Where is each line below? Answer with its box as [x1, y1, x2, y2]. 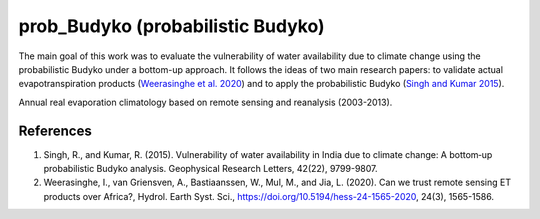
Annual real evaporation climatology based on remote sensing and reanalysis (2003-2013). [18, 96, 393, 108]
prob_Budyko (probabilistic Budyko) [18, 15, 325, 37]
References [18, 122, 92, 139]
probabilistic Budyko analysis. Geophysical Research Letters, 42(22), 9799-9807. [43, 163, 379, 175]
